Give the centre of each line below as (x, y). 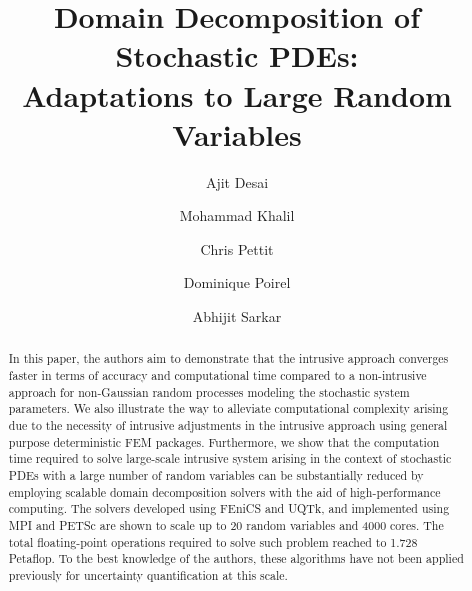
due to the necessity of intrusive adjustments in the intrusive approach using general (228, 425)
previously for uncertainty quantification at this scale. (148, 574)
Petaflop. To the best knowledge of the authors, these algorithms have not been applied (236, 558)
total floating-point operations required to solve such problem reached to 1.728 (213, 541)
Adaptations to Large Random (237, 94)
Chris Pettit (237, 248)
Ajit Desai (237, 181)
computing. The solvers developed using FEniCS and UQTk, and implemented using (229, 508)
